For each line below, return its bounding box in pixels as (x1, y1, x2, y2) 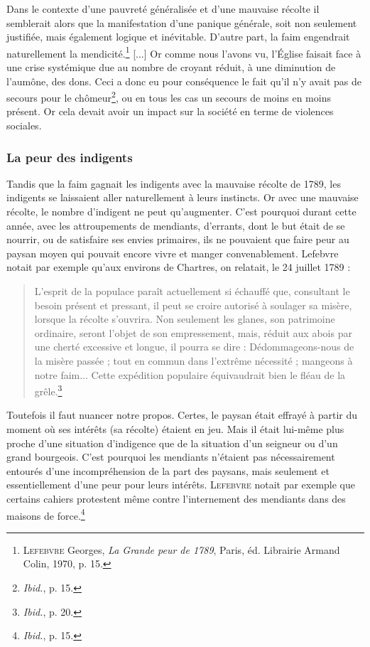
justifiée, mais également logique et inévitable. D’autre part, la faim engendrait (6, 29, 350, 44)
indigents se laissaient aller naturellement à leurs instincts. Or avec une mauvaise (6, 190, 359, 205)
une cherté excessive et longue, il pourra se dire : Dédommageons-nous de (34, 339, 354, 354)
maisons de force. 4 (6, 506, 85, 523)
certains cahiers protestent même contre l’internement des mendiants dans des (6, 491, 346, 506)
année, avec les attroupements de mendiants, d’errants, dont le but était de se (6, 218, 345, 232)
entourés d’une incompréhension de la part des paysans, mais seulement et (6, 463, 330, 478)
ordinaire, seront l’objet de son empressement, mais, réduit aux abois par (34, 325, 352, 340)
